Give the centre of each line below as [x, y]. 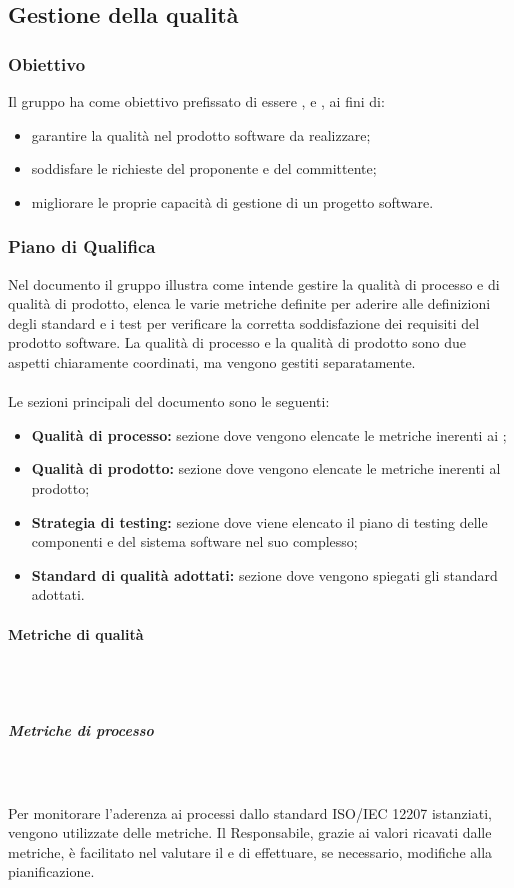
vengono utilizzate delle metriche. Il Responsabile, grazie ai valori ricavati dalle [250, 832]
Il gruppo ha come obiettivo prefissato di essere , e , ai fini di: [196, 101]
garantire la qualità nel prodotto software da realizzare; [201, 134]
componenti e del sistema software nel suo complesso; [194, 541]
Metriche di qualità [76, 633]
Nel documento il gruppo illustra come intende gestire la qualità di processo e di [254, 283]
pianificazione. [51, 871]
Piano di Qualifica [82, 246]
